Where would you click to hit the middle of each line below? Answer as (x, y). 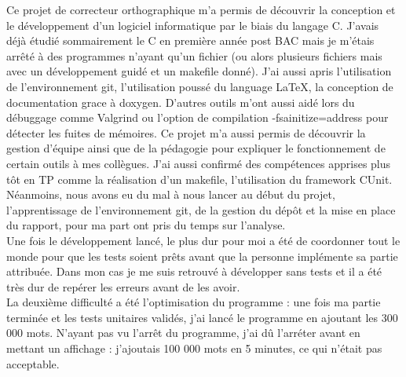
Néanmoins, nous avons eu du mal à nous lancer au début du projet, (171, 194)
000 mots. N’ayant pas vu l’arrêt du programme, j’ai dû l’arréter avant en (183, 333)
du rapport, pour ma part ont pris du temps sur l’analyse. (146, 225)
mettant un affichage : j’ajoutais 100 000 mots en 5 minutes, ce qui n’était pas (194, 348)
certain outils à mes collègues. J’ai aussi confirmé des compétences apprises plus (199, 163)
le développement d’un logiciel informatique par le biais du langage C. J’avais (193, 25)
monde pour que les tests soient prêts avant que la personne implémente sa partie (202, 256)
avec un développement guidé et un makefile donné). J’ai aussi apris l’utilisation (199, 71)
